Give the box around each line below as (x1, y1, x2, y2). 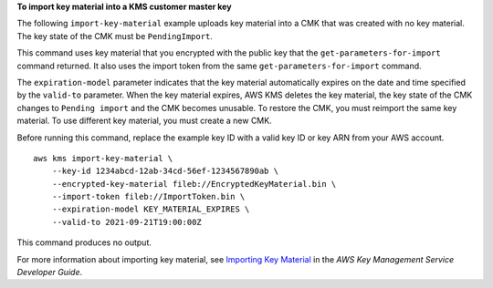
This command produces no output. (16, 237, 152, 248)
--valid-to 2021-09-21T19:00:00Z (51, 217, 203, 227)
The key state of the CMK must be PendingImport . (16, 30, 214, 41)
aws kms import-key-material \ (33, 153, 173, 163)
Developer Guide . (16, 267, 82, 278)
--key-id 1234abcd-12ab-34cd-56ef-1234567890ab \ (51, 166, 278, 177)
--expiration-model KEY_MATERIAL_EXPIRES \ (51, 204, 250, 214)
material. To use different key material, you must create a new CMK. (16, 115, 273, 127)
